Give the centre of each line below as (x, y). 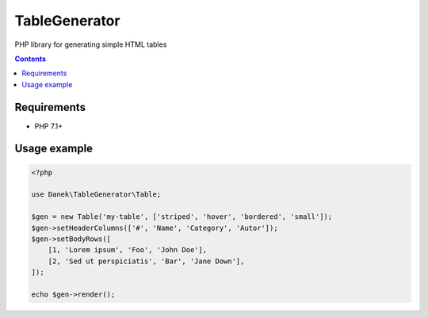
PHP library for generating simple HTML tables (91, 44)
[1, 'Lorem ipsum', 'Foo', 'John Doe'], (128, 250)
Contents (31, 59)
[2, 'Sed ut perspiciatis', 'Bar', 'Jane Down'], (146, 261)
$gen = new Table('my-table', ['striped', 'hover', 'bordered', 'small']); (182, 217)
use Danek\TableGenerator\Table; (96, 195)
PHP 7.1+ (49, 126)
